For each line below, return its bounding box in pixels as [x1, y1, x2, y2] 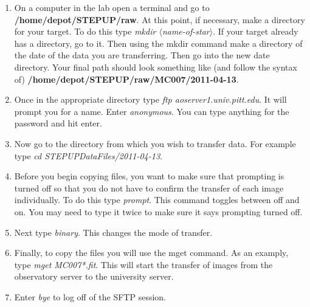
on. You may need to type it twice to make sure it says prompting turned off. [14, 205, 303, 218]
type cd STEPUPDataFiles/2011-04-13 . [14, 149, 162, 162]
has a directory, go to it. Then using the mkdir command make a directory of [14, 36, 303, 49]
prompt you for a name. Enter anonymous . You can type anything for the [14, 105, 289, 117]
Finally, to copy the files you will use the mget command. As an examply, [14, 246, 289, 259]
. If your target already [213, 25, 298, 38]
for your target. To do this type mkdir [14, 25, 156, 38]
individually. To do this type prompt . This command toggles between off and [14, 193, 300, 206]
